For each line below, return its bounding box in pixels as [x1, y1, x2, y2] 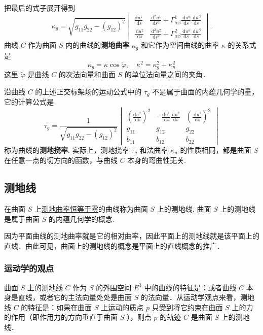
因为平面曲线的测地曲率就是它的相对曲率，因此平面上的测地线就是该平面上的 [4, 230, 259, 241]
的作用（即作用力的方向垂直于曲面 [4, 312, 118, 322]
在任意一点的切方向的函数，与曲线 [4, 155, 118, 165]
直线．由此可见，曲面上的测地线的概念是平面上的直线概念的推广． [4, 240, 224, 251]
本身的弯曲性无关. [127, 155, 186, 165]
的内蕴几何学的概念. [48, 213, 115, 224]
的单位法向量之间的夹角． [124, 69, 210, 80]
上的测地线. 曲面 [157, 203, 211, 214]
